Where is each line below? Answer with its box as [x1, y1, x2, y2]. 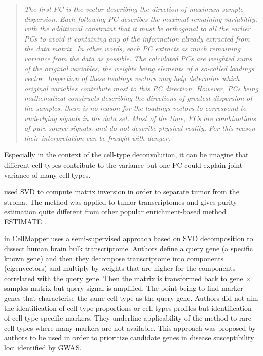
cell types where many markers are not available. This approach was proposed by [4, 322, 256, 333]
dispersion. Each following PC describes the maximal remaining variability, [24, 13, 257, 24]
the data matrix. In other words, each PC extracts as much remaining [24, 43, 241, 54]
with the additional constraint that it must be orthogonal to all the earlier [24, 23, 251, 34]
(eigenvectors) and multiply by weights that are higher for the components [4, 263, 236, 273]
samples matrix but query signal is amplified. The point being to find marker [4, 283, 243, 293]
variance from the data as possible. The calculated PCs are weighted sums [24, 53, 252, 63]
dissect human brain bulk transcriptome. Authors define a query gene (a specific [4, 243, 253, 254]
